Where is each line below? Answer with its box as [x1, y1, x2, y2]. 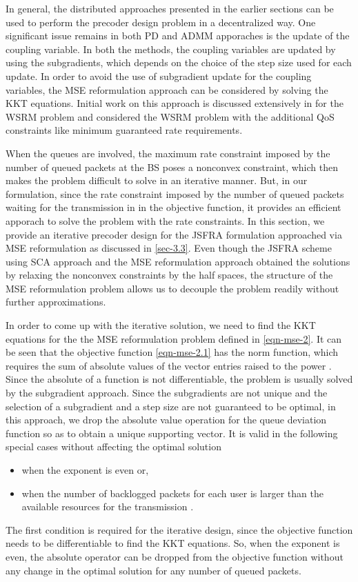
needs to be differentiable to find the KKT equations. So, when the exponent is [6, 536, 340, 550]
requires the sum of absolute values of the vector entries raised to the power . [6, 358, 332, 372]
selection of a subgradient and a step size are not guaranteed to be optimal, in [6, 399, 336, 413]
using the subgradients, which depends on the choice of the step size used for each [6, 55, 352, 70]
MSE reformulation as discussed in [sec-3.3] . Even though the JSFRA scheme [6, 241, 332, 255]
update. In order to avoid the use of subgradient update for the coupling [6, 68, 312, 83]
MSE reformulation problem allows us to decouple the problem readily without [6, 281, 339, 295]
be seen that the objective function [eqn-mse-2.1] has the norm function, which [6, 345, 339, 359]
